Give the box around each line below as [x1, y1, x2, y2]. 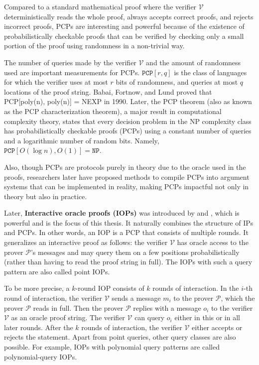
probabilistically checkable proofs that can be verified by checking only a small [4, 30, 244, 41]
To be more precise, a [4, 283, 70, 293]
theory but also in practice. [4, 191, 87, 201]
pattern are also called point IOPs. [4, 266, 110, 276]
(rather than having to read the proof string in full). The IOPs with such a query [4, 256, 253, 267]
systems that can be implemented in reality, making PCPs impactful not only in [4, 181, 249, 192]
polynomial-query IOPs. [4, 351, 77, 362]
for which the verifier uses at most [4, 77, 108, 87]
